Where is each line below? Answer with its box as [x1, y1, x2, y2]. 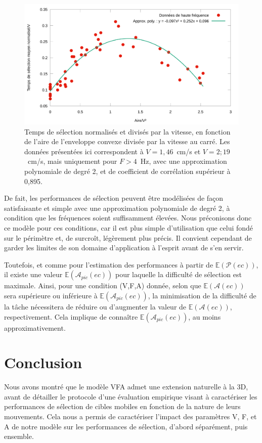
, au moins [188, 311, 221, 322]
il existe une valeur [4, 269, 63, 280]
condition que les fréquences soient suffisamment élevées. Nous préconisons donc [4, 212, 252, 223]
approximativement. [4, 322, 66, 333]
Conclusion [4, 352, 82, 373]
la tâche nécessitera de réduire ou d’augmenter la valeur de [4, 301, 187, 312]
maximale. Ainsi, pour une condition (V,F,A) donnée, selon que [4, 280, 201, 291]
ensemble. [4, 431, 34, 441]
